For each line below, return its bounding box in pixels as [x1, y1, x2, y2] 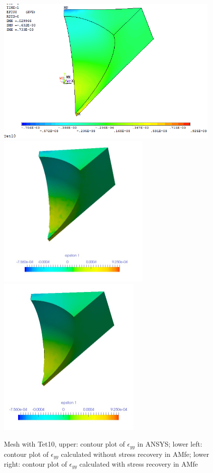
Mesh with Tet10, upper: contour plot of [4, 439, 125, 449]
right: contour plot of [4, 458, 67, 469]
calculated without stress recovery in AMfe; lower [61, 449, 209, 459]
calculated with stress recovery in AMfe [79, 458, 198, 469]
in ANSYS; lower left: [137, 439, 202, 449]
